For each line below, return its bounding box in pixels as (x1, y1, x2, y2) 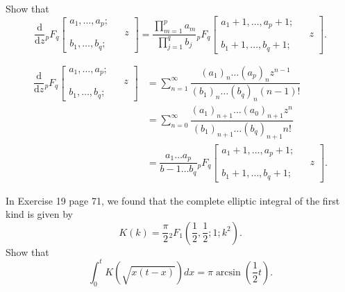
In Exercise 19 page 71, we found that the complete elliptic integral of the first (6, 193, 340, 207)
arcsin (215, 267, 241, 277)
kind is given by (6, 207, 73, 221)
